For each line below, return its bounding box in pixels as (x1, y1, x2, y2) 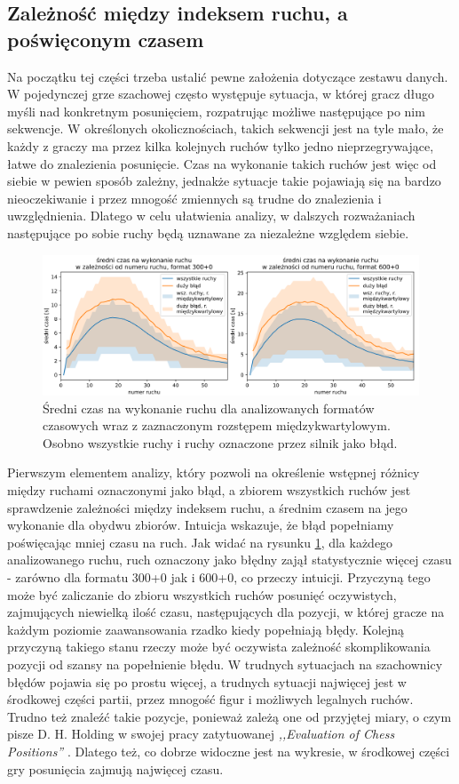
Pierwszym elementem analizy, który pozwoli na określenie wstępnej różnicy (7, 463, 420, 482)
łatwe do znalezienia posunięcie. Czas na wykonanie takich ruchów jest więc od (7, 154, 437, 172)
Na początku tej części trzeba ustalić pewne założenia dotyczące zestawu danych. (7, 67, 448, 85)
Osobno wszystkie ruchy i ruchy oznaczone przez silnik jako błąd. (43, 433, 398, 452)
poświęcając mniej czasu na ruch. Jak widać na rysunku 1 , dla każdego (7, 532, 393, 551)
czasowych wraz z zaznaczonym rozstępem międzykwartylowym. (43, 416, 391, 435)
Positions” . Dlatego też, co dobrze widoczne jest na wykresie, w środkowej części (7, 741, 450, 760)
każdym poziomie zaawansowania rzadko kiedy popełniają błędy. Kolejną (7, 620, 405, 638)
